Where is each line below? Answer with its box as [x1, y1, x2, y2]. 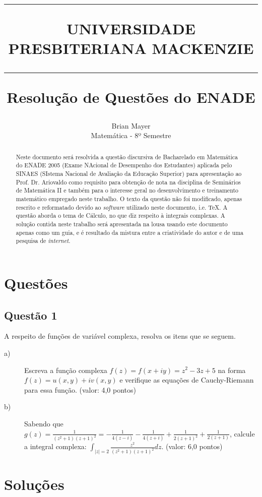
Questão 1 [4, 307, 57, 323]
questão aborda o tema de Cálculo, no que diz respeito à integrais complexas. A [16, 211, 225, 220]
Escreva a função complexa [24, 364, 107, 375]
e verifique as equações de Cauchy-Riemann [119, 375, 254, 385]
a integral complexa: [24, 441, 87, 452]
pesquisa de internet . [16, 236, 71, 245]
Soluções [4, 474, 64, 494]
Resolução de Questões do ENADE [7, 86, 255, 107]
